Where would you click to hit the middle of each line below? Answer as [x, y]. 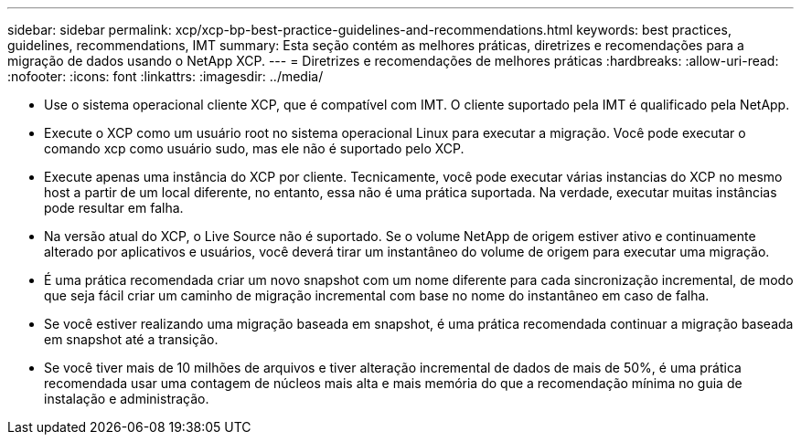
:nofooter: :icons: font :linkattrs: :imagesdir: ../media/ [166, 76]
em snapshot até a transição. [131, 339]
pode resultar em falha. [114, 208]
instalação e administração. [127, 399]
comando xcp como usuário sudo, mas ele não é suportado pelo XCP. [254, 148]
